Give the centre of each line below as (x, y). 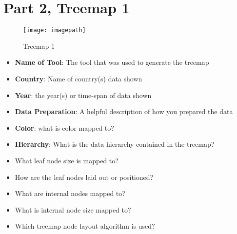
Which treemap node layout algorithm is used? (85, 226)
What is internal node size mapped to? (73, 209)
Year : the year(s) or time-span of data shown (83, 95)
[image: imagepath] (54, 30)
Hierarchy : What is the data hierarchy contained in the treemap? (115, 144)
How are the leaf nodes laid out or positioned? (84, 177)
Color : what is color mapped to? (64, 127)
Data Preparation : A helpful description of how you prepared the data (124, 111)
